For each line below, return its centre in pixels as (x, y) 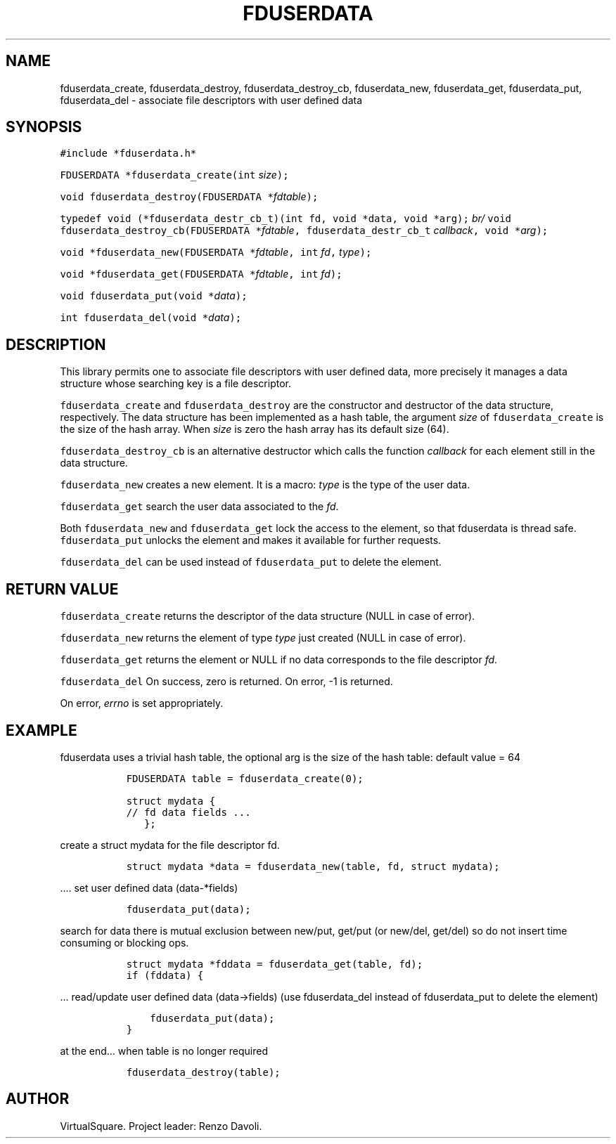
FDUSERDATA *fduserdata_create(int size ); (174, 175)
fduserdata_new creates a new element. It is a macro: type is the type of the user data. (265, 485)
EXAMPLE (41, 730)
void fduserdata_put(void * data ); (154, 296)
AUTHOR (38, 1099)
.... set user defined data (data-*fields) (149, 888)
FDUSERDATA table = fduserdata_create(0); (245, 778)
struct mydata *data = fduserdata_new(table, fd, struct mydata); (313, 866)
